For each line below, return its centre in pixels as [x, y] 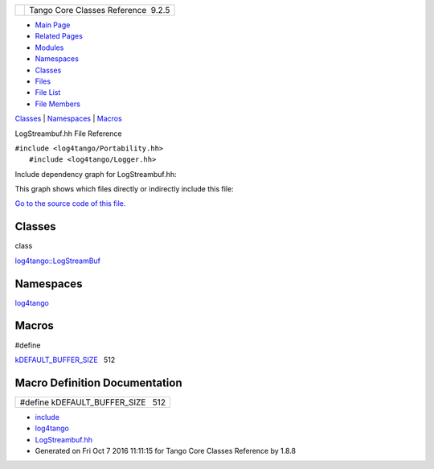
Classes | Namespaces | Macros [68, 119]
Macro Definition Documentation [98, 383]
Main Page [53, 25]
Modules [49, 47]
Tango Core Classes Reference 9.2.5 [100, 10]
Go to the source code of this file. [70, 204]
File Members [57, 104]
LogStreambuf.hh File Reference [68, 134]
